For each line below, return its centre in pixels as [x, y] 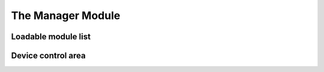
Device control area [49, 56]
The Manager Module [66, 15]
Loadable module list [51, 37]
